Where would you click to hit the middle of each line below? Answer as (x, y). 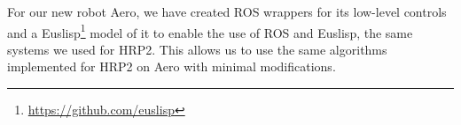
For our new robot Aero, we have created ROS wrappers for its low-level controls (227, 11)
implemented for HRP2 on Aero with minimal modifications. (172, 66)
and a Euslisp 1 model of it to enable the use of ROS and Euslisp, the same (210, 31)
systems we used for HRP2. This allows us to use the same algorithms (197, 49)
